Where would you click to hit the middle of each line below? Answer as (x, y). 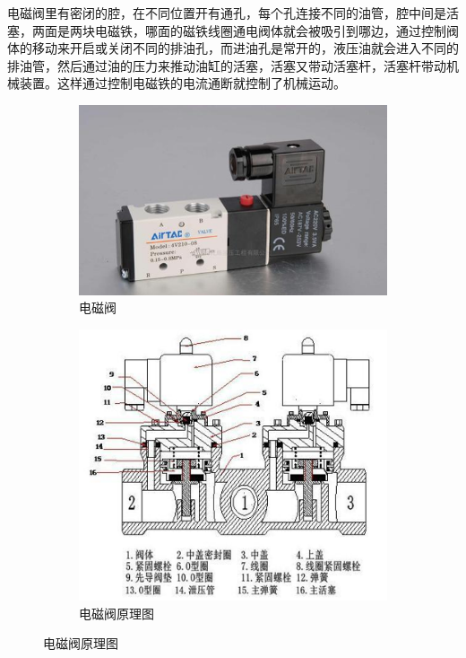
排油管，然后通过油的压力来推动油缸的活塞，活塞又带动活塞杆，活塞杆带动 (227, 65)
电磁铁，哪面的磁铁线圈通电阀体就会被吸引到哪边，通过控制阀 (276, 30)
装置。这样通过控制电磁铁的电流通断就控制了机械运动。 (182, 83)
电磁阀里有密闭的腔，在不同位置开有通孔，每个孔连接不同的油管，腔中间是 (227, 13)
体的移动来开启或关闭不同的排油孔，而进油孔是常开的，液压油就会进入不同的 (233, 48)
